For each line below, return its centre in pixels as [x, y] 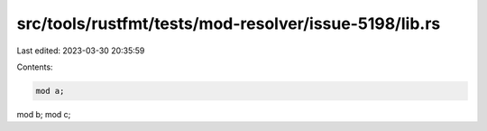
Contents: [35, 67]
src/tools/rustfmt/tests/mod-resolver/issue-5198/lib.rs [229, 23]
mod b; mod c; [44, 114]
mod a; [50, 91]
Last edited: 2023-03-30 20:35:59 [81, 51]
